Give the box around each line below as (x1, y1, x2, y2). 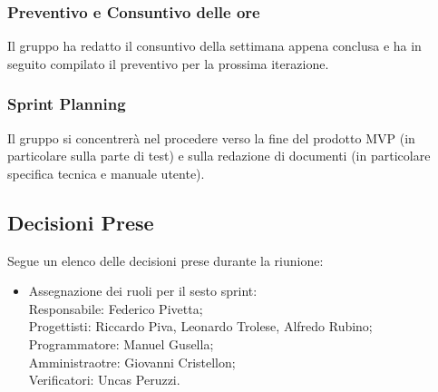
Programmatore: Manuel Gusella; (28, 334, 214, 353)
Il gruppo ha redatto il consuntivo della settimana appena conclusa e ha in (7, 36, 422, 55)
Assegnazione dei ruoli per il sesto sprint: (28, 281, 258, 300)
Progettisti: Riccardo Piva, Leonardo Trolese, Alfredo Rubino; (28, 317, 373, 336)
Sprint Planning (7, 93, 126, 115)
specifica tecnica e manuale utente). (7, 163, 205, 182)
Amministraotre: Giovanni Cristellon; (28, 352, 236, 371)
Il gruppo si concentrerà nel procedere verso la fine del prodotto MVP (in (7, 128, 415, 147)
